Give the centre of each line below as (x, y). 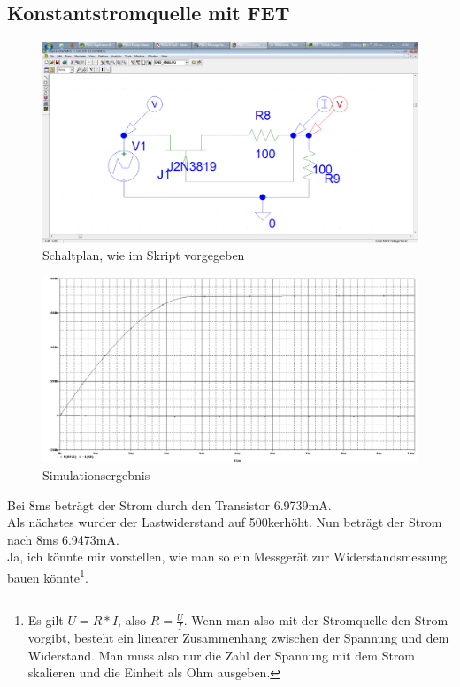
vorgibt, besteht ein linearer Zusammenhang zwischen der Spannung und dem (238, 638)
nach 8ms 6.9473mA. (63, 539)
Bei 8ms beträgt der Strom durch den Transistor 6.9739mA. (169, 504)
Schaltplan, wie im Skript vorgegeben (144, 255)
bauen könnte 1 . (48, 576)
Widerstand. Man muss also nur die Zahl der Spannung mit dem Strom (222, 655)
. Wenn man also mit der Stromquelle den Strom (316, 620)
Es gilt (46, 620)
